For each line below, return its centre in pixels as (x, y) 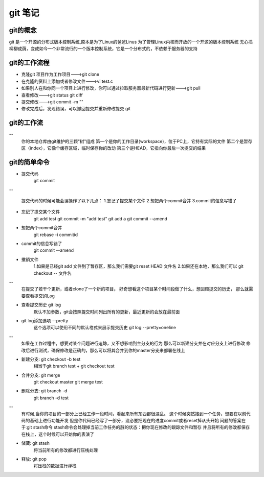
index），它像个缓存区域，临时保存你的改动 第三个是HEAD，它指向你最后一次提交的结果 (118, 148)
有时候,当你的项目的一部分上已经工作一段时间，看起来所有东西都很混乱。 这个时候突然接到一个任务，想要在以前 (134, 413)
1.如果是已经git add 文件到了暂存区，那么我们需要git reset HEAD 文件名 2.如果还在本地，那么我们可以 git (139, 266)
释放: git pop (34, 459)
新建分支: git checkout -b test (51, 359)
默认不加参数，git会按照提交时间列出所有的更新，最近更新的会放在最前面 (107, 311)
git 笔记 (24, 13)
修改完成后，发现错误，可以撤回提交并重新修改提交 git (76, 109)
